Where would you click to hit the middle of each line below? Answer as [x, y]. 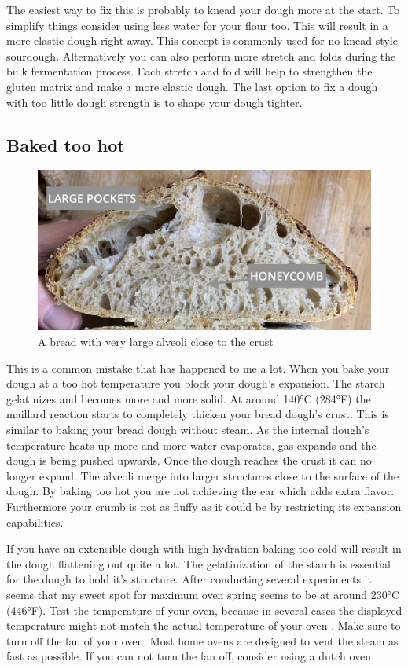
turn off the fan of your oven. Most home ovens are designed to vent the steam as [202, 640]
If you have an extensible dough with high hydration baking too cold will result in [204, 548]
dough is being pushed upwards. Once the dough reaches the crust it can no [189, 460]
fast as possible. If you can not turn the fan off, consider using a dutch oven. [190, 656]
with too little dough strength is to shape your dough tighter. [154, 102]
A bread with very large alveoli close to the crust [156, 342]
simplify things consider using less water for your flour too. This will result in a [197, 25]
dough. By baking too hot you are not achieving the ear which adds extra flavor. [200, 491]
